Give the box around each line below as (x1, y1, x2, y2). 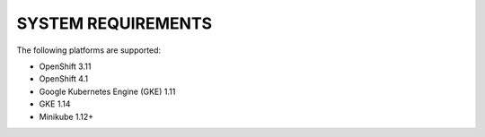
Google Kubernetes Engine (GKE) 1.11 (39, 86, 176, 97)
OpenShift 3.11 (39, 61, 92, 72)
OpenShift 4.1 (39, 73, 89, 84)
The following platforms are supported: (16, 45, 162, 56)
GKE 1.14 (39, 98, 71, 109)
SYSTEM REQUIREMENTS (16, 13, 213, 33)
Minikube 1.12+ (39, 111, 94, 122)
